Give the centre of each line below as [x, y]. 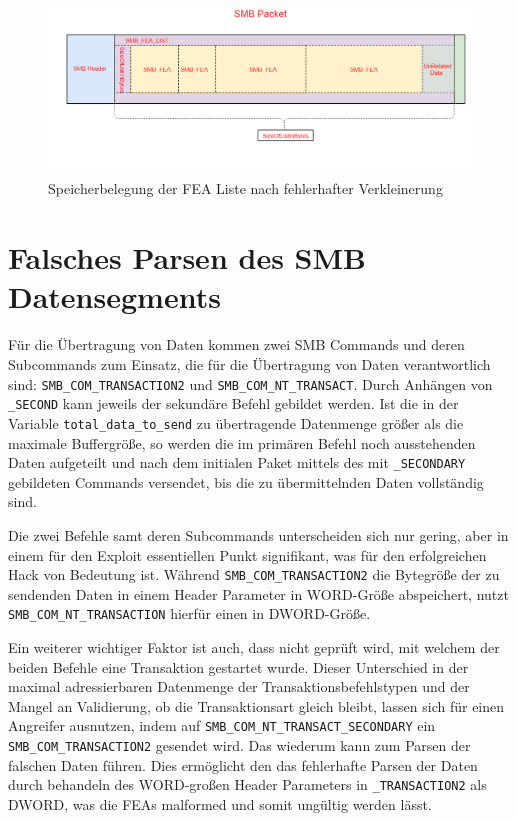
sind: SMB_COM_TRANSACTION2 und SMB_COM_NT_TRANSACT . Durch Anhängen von [250, 383]
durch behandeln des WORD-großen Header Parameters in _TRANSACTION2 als [247, 784]
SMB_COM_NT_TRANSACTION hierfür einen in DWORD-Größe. [189, 613]
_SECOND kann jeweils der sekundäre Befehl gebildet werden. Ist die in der [233, 403]
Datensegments [114, 296]
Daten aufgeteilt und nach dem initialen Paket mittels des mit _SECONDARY [237, 462]
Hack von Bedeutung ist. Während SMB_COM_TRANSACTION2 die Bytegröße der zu [254, 574]
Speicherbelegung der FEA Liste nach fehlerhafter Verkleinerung [245, 188]
